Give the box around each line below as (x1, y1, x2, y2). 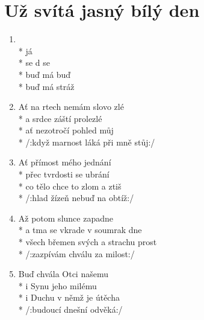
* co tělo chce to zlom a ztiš (18, 179, 122, 192)
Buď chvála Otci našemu (18, 267, 108, 280)
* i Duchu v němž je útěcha (18, 291, 120, 304)
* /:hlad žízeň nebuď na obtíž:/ (18, 191, 134, 204)
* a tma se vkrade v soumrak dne (18, 223, 142, 236)
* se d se (18, 56, 51, 69)
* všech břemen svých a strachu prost (18, 235, 157, 248)
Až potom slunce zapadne (18, 211, 113, 224)
